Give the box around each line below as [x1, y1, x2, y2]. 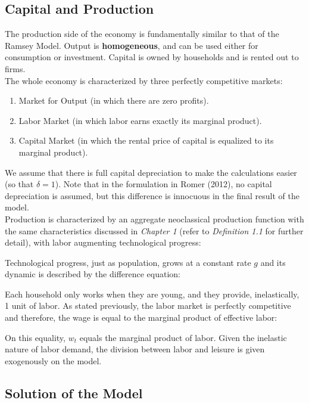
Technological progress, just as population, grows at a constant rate [5, 256, 251, 268]
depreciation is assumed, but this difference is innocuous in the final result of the [5, 189, 299, 201]
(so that [5, 178, 34, 190]
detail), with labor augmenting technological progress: [5, 236, 201, 249]
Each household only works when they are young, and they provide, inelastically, [5, 287, 299, 300]
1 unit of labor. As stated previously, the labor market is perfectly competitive [5, 299, 291, 312]
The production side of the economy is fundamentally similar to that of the [5, 27, 279, 40]
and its [260, 256, 286, 268]
